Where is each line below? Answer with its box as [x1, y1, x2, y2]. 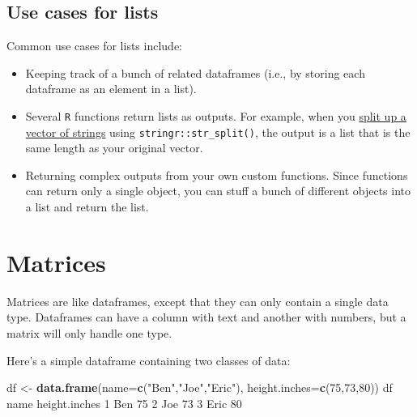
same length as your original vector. [25, 139, 203, 156]
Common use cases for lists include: [6, 37, 182, 54]
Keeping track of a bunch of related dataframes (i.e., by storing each [25, 64, 365, 81]
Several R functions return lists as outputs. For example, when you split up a [25, 107, 406, 124]
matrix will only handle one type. [6, 324, 172, 341]
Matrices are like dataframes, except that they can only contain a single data [6, 292, 389, 309]
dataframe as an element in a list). [25, 80, 197, 97]
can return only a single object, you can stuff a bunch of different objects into [25, 182, 411, 199]
